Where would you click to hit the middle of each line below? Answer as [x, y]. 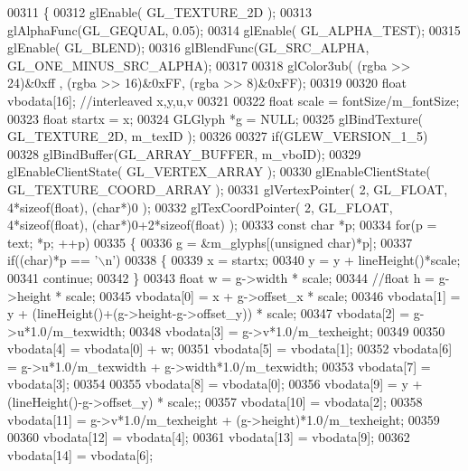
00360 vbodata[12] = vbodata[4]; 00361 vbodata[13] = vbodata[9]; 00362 [209, 437]
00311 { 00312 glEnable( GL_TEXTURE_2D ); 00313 [159, 12]
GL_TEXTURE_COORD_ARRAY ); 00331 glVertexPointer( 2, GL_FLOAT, [228, 188]
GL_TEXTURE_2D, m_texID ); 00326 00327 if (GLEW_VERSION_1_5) [218, 136]
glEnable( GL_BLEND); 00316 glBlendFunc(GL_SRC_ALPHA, [188, 47]
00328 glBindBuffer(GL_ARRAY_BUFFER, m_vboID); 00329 [184, 153]
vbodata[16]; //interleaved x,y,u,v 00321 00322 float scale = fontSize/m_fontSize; [234, 100]
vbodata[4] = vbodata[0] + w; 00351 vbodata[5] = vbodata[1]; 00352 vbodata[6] [230, 349]
